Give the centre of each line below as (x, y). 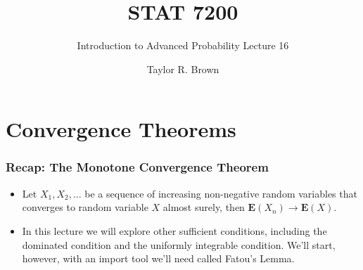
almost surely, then (204, 207)
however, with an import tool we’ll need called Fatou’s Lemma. (158, 258)
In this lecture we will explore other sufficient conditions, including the (174, 230)
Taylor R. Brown (183, 69)
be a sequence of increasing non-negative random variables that (221, 193)
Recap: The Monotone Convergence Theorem (137, 167)
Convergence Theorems (121, 129)
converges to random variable (85, 207)
